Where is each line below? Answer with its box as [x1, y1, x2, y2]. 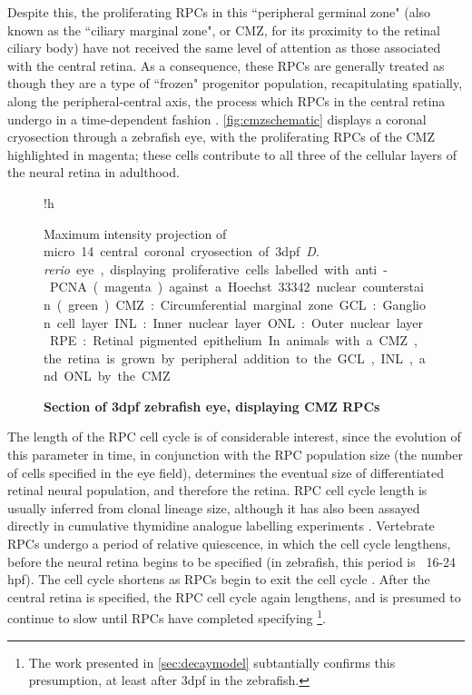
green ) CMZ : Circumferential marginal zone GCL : [68, 294, 377, 313]
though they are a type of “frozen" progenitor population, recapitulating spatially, [7, 74, 463, 93]
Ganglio [382, 294, 426, 313]
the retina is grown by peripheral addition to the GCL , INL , [44, 348, 413, 367]
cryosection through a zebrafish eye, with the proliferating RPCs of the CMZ [7, 127, 435, 146]
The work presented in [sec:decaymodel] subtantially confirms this [28, 652, 396, 671]
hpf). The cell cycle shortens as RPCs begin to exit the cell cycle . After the [7, 570, 430, 589]
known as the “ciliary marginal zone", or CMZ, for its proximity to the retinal [7, 20, 440, 39]
